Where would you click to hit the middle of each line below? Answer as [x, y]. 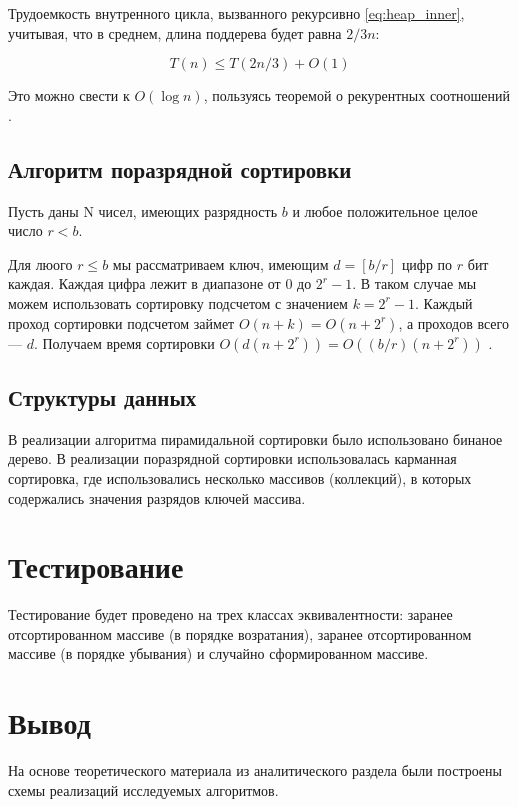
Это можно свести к [69, 95]
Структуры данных [102, 396]
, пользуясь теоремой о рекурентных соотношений [357, 95]
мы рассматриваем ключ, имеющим [220, 263]
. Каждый [443, 302]
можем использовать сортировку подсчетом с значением [178, 302]
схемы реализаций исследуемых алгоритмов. [143, 789]
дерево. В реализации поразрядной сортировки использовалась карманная [232, 458]
